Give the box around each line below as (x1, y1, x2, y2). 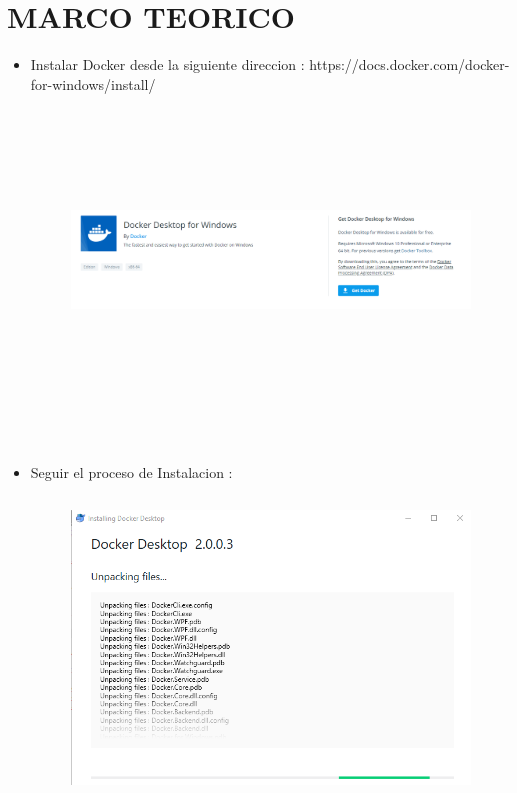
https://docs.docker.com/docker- (309, 54, 510, 75)
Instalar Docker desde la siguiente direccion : (30, 54, 305, 75)
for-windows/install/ (30, 73, 156, 94)
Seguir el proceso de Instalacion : (30, 461, 233, 482)
